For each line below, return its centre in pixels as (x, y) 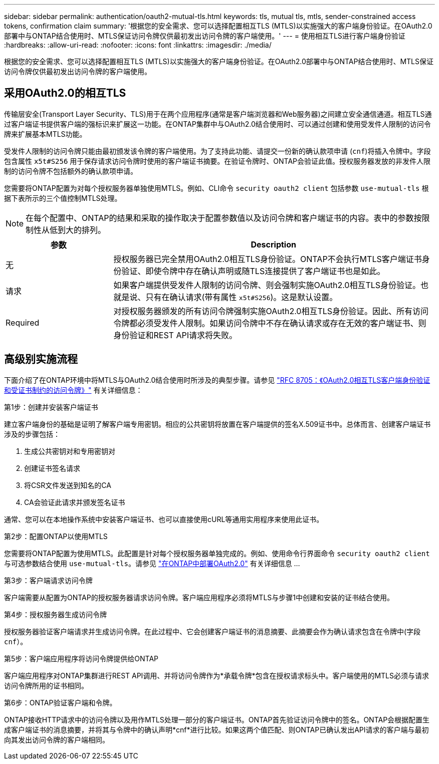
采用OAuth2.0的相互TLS (65, 93)
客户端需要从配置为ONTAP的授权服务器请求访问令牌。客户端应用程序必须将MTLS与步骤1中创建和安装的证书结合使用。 (199, 597)
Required (23, 322)
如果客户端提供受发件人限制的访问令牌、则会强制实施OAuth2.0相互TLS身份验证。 (267, 285)
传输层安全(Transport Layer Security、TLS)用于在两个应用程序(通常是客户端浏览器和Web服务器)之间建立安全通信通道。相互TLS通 (218, 114)
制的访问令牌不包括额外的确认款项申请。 (71, 171)
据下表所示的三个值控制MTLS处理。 (63, 198)
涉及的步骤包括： (32, 434)
